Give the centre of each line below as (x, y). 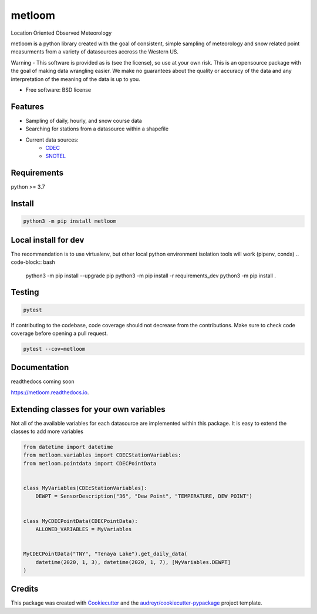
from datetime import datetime (68, 447)
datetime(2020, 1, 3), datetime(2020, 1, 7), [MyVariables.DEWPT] (133, 562)
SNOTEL (56, 156)
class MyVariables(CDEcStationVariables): (85, 488)
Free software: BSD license (58, 90)
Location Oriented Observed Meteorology (61, 33)
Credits (25, 589)
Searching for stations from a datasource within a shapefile (97, 129)
